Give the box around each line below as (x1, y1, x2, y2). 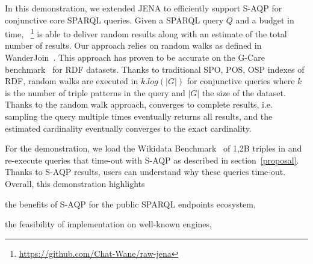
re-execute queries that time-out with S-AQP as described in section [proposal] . (5, 153, 299, 166)
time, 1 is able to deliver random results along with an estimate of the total (5, 26, 287, 40)
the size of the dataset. (202, 86, 286, 99)
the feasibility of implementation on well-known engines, (5, 218, 212, 230)
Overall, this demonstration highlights (5, 177, 145, 189)
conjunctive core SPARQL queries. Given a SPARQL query (5, 13, 224, 26)
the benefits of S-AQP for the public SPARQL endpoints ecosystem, (5, 197, 256, 210)
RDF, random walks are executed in (5, 75, 138, 87)
